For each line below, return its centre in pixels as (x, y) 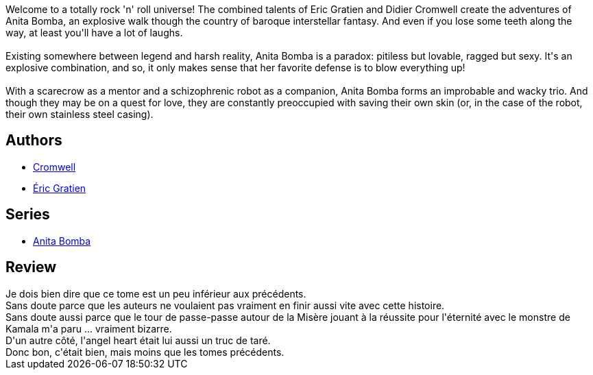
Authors (34, 141)
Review (31, 267)
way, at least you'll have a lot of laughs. (94, 33)
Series (28, 215)
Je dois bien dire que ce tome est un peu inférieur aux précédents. (156, 293)
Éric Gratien (60, 188)
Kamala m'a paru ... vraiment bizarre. (89, 328)
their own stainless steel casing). (80, 114)
